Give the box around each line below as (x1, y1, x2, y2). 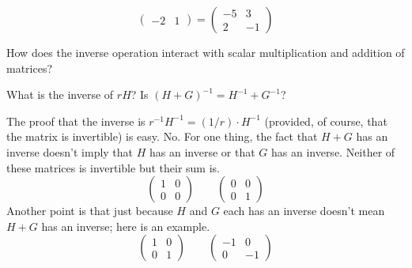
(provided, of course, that (264, 112, 387, 129)
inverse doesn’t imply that (6, 143, 134, 160)
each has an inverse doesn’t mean (223, 202, 385, 219)
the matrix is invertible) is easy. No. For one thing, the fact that (6, 128, 318, 145)
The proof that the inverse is (6, 112, 146, 129)
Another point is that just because (6, 202, 173, 219)
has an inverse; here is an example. (41, 217, 210, 234)
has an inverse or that (149, 143, 255, 160)
